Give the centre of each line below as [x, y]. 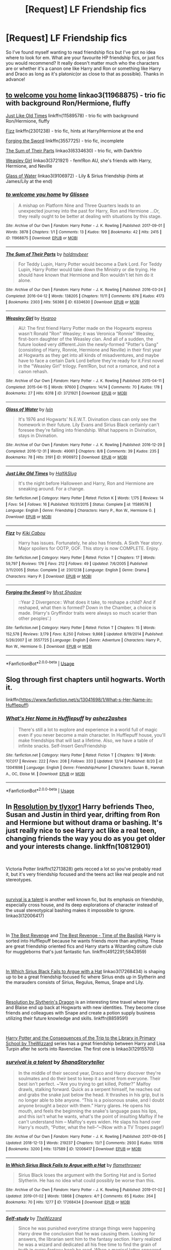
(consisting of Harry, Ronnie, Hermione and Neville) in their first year [90, 350]
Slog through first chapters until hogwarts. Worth [85, 679]
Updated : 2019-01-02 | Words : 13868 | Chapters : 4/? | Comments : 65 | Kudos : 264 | [81, 1196]
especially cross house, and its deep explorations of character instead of [82, 905]
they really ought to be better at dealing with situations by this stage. [90, 216]
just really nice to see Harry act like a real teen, [81, 831]
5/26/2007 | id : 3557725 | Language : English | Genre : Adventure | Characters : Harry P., [84, 640]
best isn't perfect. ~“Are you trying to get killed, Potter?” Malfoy [84, 1084]
